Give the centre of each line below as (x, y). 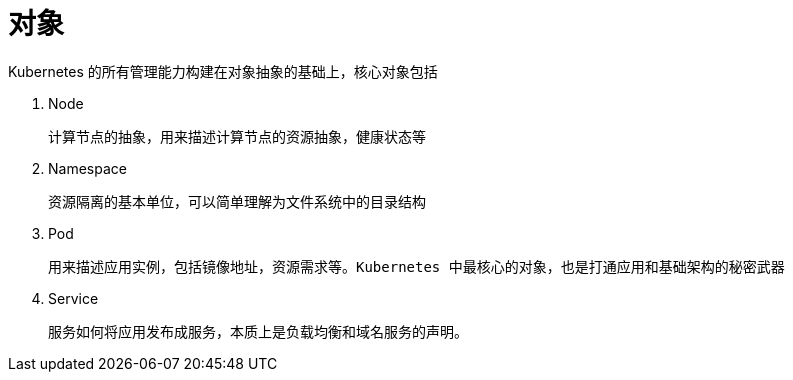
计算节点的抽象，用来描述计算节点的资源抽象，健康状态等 (237, 136)
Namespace (87, 168)
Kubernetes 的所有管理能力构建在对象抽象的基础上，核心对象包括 (223, 71)
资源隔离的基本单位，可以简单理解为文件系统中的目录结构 (237, 201)
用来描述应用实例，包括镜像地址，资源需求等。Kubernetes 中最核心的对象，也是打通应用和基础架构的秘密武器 (416, 266)
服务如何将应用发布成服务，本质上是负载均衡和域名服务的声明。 (258, 331)
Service (73, 298)
